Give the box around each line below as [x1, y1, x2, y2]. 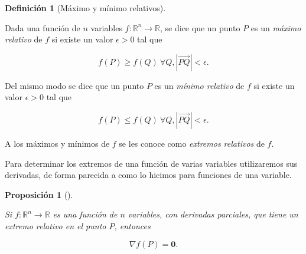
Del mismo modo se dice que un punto [5, 79, 144, 91]
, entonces [114, 219, 151, 232]
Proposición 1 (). [5, 188, 73, 200]
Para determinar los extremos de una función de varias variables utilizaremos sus [5, 157, 298, 169]
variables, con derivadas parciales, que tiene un [128, 208, 298, 220]
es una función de [53, 208, 118, 220]
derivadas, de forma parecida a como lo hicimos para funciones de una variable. [5, 169, 292, 181]
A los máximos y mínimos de [5, 137, 110, 149]
